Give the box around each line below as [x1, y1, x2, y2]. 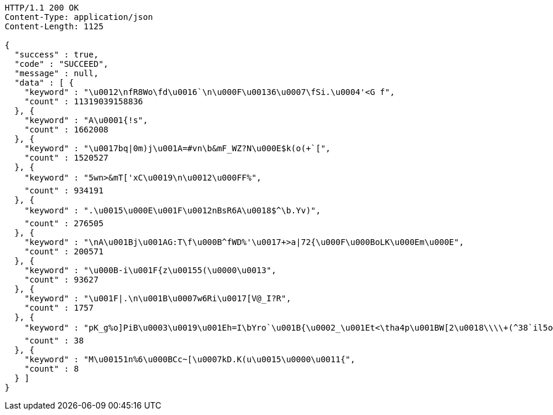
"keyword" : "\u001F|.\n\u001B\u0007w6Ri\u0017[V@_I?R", [24, 294, 291, 303]
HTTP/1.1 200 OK [5, 3, 79, 12]
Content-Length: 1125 [5, 22, 104, 31]
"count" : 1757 [24, 303, 94, 312]
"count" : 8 [24, 364, 79, 373]
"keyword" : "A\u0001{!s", [24, 115, 148, 125]
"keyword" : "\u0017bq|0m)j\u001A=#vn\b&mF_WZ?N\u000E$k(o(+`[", [24, 144, 331, 153]
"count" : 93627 [24, 275, 99, 284]
